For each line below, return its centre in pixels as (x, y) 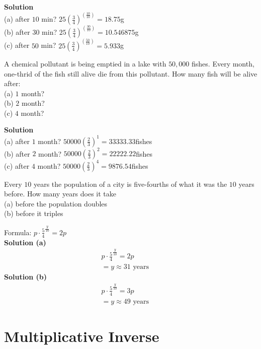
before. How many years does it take (60, 194)
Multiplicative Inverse (82, 336)
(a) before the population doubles (56, 203)
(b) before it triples (34, 213)
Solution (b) (25, 277)
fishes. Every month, (223, 63)
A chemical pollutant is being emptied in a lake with (85, 63)
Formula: (18, 232)
